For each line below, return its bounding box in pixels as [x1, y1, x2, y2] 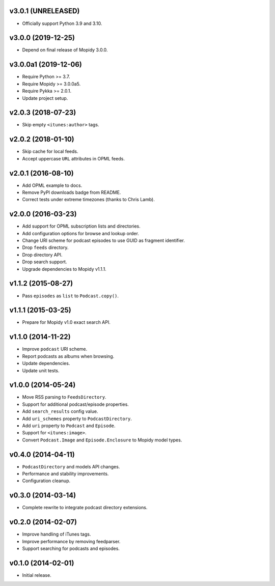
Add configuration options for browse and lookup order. [22, 230, 140, 236]
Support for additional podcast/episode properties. [22, 401, 129, 407]
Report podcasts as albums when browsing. [22, 353, 115, 359]
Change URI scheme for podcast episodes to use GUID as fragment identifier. [22, 237, 185, 244]
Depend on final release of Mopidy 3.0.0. [22, 47, 108, 53]
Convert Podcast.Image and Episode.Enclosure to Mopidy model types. [22, 437, 182, 443]
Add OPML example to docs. [22, 182, 82, 188]
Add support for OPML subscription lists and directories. [22, 223, 141, 229]
